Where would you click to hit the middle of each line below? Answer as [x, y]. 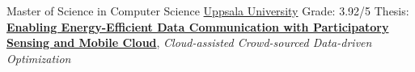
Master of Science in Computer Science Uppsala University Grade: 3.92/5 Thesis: [208, 11]
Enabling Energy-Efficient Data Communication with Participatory [198, 26]
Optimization [39, 58]
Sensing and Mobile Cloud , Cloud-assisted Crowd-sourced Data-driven [189, 42]
